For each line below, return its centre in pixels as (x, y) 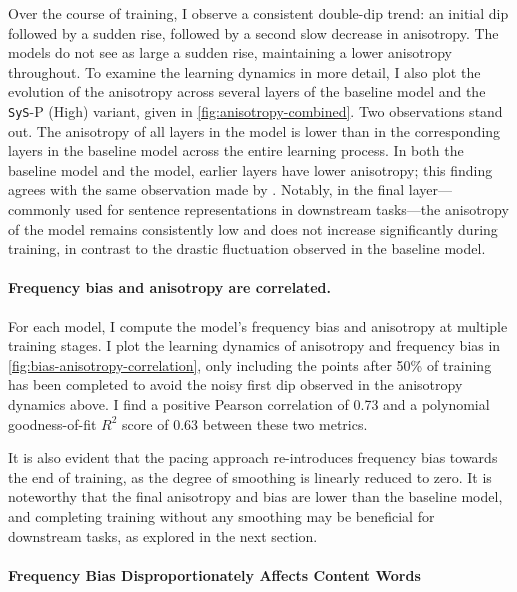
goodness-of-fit (52, 423)
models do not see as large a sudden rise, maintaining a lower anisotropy (230, 52)
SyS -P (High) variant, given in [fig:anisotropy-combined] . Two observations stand (255, 110)
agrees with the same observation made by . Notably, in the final (206, 189)
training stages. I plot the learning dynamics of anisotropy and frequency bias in (254, 345)
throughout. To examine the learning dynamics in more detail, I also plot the (244, 71)
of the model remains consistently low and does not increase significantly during (253, 228)
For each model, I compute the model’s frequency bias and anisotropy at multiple (258, 325)
